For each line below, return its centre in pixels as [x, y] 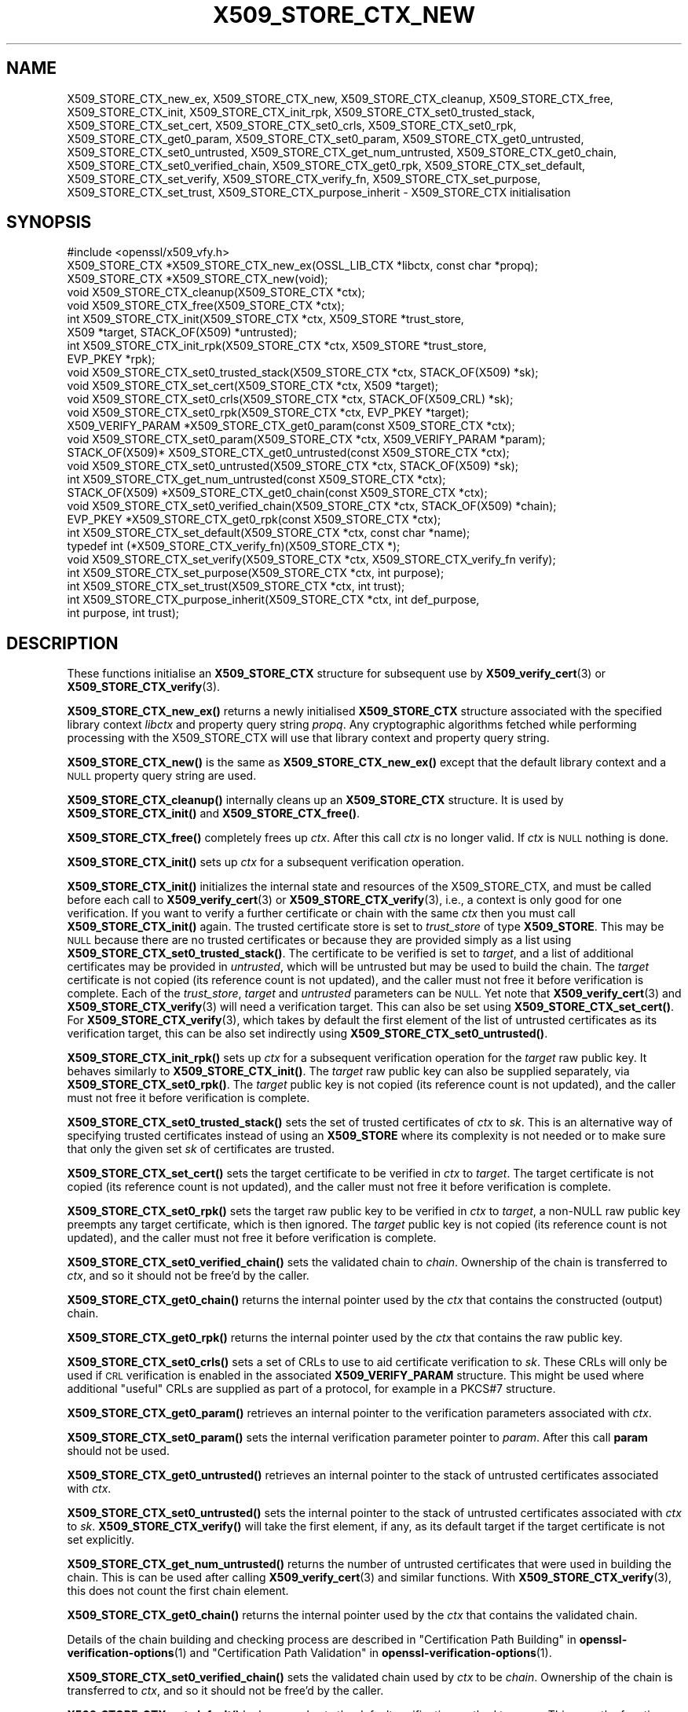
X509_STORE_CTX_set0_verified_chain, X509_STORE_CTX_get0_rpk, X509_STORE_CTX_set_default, [326, 165]
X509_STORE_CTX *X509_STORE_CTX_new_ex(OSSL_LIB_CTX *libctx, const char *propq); [302, 266]
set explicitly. [101, 1540]
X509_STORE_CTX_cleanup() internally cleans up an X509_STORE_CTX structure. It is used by [315, 800]
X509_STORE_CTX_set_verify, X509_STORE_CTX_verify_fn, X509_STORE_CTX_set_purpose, [304, 178]
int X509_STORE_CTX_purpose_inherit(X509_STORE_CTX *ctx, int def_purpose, [273, 600]
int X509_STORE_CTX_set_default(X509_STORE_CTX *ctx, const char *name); [269, 533]
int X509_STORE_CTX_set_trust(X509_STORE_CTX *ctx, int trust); [236, 586]
